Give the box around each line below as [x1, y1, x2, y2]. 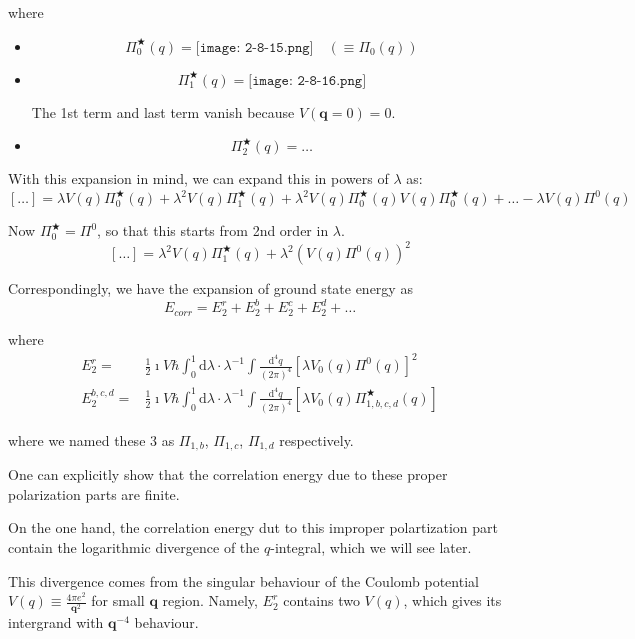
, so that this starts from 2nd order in [97, 220, 329, 241]
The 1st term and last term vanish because [31, 101, 295, 122]
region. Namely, [162, 590, 258, 611]
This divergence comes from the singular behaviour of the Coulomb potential [8, 570, 479, 591]
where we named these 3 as [8, 429, 175, 450]
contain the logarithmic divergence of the [8, 537, 260, 558]
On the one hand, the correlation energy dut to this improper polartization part [8, 517, 499, 538]
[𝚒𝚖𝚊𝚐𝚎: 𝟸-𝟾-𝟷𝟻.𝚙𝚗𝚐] [195, 40, 314, 55]
